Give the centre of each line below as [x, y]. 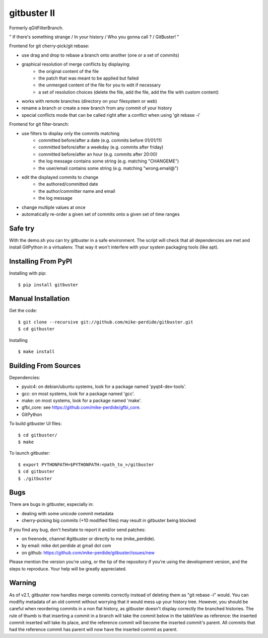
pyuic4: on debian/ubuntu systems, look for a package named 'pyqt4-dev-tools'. [104, 387]
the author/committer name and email [77, 191]
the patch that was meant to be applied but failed [89, 78]
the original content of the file [69, 71]
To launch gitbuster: [30, 453]
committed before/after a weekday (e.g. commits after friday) [101, 147]
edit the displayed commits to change [60, 177]
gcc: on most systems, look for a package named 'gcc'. [78, 394]
